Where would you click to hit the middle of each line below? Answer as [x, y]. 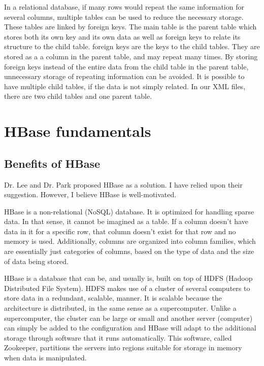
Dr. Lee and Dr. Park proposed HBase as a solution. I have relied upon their [123, 184]
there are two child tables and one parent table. [78, 96]
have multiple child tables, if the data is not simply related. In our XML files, [125, 86]
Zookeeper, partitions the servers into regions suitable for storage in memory [123, 347]
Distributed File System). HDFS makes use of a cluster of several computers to [127, 288]
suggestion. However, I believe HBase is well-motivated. [90, 194]
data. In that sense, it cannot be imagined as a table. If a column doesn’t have [126, 221]
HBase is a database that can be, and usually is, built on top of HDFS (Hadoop [128, 278]
